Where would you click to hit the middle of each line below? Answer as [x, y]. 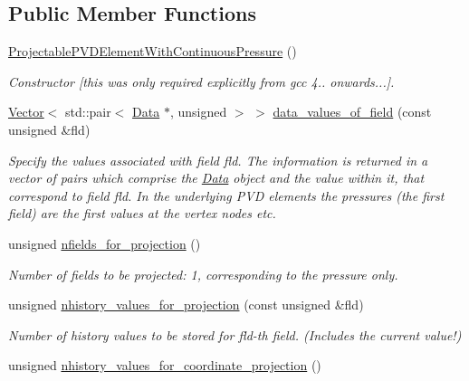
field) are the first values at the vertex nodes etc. [142, 213]
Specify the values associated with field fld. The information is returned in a [218, 160]
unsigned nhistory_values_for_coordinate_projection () [165, 365]
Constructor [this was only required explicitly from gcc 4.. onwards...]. [201, 81]
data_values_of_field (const [352, 112]
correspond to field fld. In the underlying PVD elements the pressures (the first [226, 195]
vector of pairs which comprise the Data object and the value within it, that [216, 178]
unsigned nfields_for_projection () [105, 243]
